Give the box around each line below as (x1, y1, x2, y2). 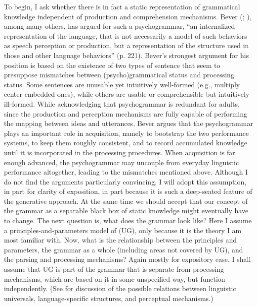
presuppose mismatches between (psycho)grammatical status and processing (4, 69, 234, 80)
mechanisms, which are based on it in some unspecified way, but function (4, 273, 225, 284)
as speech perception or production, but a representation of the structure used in (4, 40, 249, 51)
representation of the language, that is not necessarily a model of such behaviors (4, 30, 247, 41)
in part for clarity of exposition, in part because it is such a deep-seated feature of (4, 186, 253, 196)
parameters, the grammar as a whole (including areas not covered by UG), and (4, 244, 243, 254)
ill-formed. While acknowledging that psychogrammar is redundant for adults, (4, 98, 240, 109)
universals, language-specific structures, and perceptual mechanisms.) (4, 293, 214, 303)
